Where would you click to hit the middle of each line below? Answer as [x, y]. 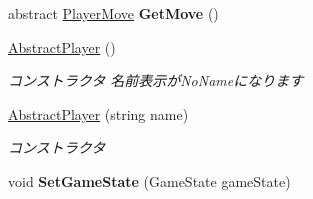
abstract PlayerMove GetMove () [113, 13]
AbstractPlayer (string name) [98, 113]
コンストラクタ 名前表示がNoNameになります [156, 80]
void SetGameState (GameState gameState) [149, 180]
